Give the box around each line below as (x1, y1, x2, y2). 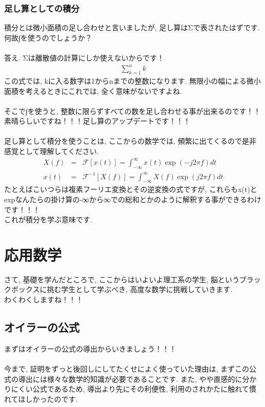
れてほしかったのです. (4, 393, 78, 404)
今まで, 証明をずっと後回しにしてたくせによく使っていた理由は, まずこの (4, 363, 249, 374)
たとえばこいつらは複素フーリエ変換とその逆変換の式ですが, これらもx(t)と (4, 184, 257, 195)
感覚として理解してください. (4, 146, 99, 157)
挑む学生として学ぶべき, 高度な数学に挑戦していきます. (47, 284, 233, 295)
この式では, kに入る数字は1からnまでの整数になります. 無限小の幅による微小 (4, 75, 261, 86)
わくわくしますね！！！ (4, 294, 83, 305)
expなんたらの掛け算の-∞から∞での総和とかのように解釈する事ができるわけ (4, 193, 261, 204)
